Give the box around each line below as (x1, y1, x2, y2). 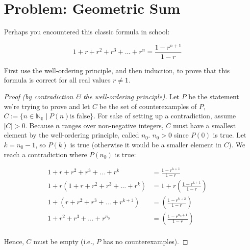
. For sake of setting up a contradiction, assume (93, 111, 236, 121)
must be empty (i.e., (33, 236, 94, 247)
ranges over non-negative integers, (62, 120, 164, 130)
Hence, (4, 236, 24, 247)
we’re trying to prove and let (4, 101, 90, 111)
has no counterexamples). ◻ (103, 236, 188, 247)
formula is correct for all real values (4, 75, 111, 85)
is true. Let (213, 130, 247, 140)
